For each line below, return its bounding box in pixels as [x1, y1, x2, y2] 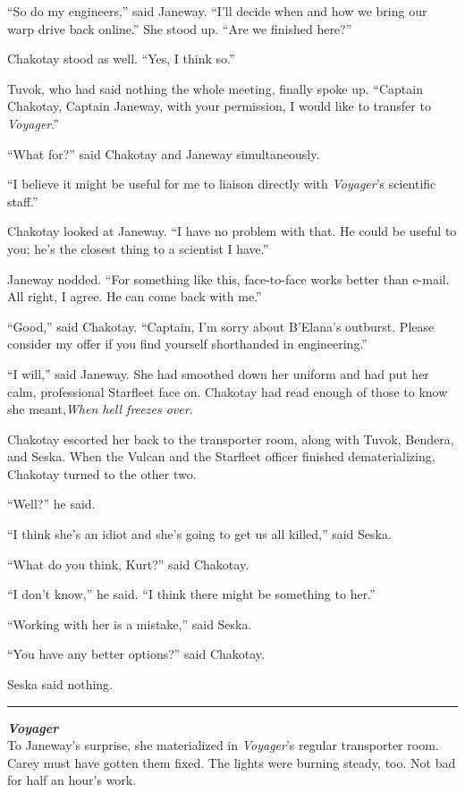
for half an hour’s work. [7, 771, 137, 789]
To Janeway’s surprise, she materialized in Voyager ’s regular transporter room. [7, 736, 439, 754]
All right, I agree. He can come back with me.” [7, 287, 262, 306]
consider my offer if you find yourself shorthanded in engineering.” [7, 334, 368, 353]
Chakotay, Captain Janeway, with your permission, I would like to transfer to [7, 97, 431, 115]
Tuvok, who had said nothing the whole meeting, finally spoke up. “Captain [7, 79, 423, 97]
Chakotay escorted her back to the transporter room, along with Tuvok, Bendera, [7, 429, 454, 448]
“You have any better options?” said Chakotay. [7, 645, 265, 663]
